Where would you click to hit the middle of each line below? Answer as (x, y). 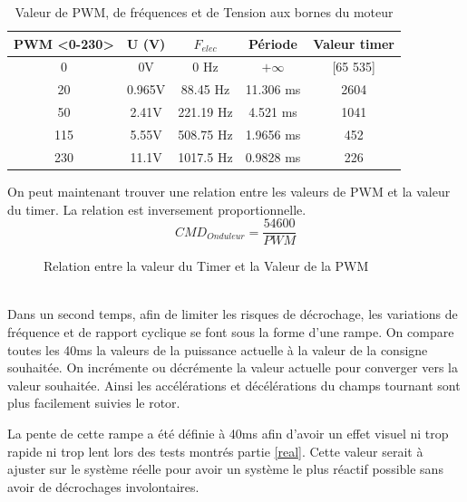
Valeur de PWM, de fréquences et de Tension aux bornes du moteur (204, 12)
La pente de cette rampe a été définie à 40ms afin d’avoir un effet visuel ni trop (228, 433)
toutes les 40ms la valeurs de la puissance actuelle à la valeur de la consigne (218, 349)
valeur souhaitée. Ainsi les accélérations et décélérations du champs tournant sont (234, 385)
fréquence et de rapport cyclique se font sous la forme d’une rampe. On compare (231, 331)
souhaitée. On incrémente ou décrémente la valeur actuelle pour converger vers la (233, 367)
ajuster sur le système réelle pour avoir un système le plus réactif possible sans (225, 469)
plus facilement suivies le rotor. (94, 403)
